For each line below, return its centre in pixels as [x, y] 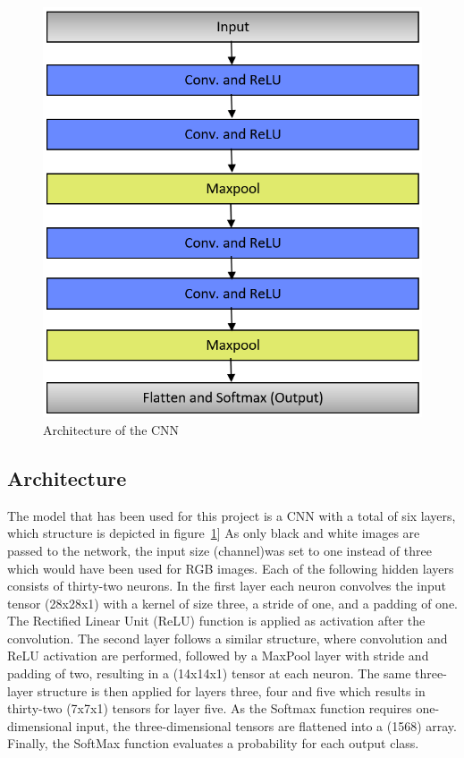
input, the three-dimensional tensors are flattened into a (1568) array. [266, 725]
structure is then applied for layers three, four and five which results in [231, 690]
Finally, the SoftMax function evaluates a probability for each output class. [213, 743]
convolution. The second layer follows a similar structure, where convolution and [228, 638]
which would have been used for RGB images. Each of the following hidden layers [231, 568]
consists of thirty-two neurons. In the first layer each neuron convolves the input [227, 586]
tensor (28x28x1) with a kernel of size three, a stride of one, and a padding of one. [232, 603]
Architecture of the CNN [111, 429]
